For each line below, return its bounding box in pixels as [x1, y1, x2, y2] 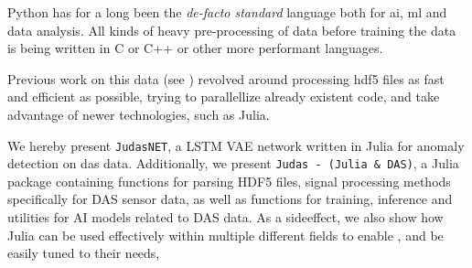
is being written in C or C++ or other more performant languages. [7, 38, 383, 58]
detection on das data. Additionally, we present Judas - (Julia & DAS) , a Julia [7, 154, 459, 173]
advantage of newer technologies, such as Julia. [7, 104, 270, 123]
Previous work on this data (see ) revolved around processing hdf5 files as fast [7, 69, 445, 88]
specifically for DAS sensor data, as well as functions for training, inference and [7, 189, 453, 209]
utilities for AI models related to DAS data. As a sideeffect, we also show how [7, 208, 444, 227]
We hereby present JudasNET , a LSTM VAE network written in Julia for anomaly [7, 135, 465, 155]
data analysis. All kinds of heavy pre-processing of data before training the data [7, 20, 456, 39]
